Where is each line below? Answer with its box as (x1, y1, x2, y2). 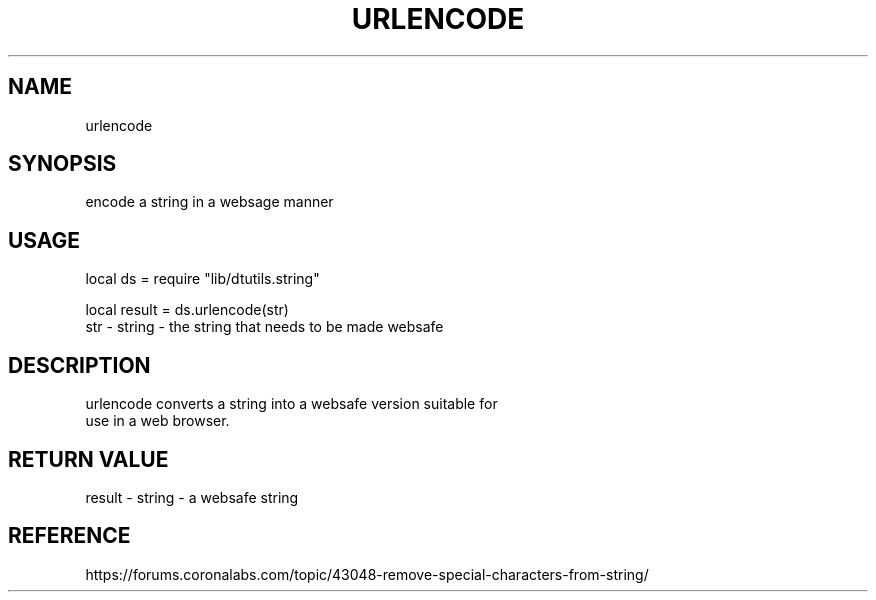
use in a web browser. (85, 412, 230, 430)
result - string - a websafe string (85, 488, 299, 506)
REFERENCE (8, 523, 131, 549)
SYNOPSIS (8, 151, 117, 177)
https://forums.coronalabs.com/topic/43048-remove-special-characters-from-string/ (85, 565, 649, 583)
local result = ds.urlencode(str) (85, 301, 289, 319)
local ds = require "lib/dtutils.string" (85, 270, 320, 288)
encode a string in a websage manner (85, 193, 334, 211)
